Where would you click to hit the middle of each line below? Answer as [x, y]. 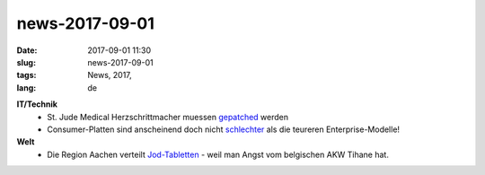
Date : [27, 50]
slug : [26, 62]
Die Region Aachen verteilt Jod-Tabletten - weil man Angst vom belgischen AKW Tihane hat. [218, 154]
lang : [26, 87]
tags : [26, 75]
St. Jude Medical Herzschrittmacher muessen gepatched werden [168, 117]
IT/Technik [37, 104]
